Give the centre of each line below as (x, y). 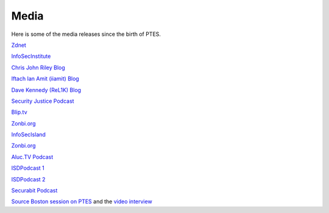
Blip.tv (19, 112)
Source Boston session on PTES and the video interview (82, 201)
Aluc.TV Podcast (32, 157)
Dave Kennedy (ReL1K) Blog (46, 90)
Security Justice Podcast (43, 101)
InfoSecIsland (28, 134)
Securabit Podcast (34, 190)
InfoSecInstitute (31, 56)
